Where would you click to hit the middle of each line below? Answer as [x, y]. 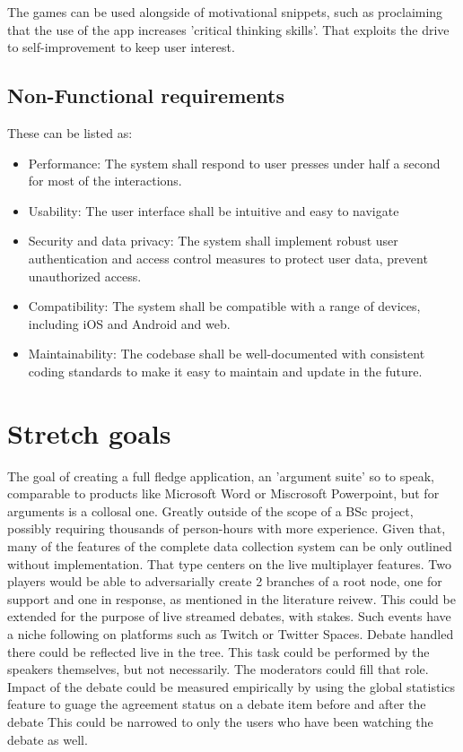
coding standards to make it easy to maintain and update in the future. [225, 371]
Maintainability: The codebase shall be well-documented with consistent [227, 354]
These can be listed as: [70, 132]
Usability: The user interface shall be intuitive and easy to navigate [214, 210]
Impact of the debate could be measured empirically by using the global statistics [231, 686]
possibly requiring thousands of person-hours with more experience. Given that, [227, 528]
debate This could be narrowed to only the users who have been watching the [220, 721]
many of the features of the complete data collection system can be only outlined [230, 546]
